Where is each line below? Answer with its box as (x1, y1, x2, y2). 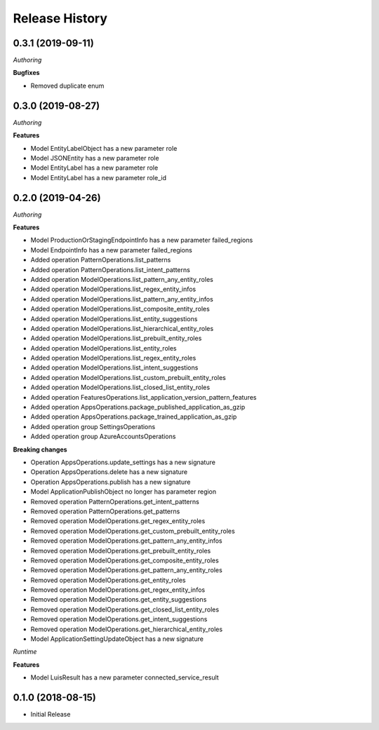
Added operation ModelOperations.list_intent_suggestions (30, 363, 199, 372)
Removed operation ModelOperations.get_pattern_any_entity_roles (30, 566, 222, 574)
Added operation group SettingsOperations (30, 422, 156, 431)
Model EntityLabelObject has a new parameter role (30, 144, 178, 152)
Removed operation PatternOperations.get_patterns (30, 507, 180, 515)
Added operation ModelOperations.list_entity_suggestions (30, 314, 198, 323)
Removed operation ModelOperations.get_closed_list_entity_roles (30, 605, 220, 614)
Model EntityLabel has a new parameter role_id (30, 173, 166, 182)
